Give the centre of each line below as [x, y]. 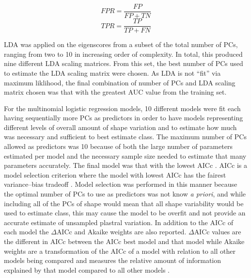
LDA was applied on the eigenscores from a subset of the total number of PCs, [121, 44]
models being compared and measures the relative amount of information [112, 260]
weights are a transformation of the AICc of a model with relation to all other [120, 251]
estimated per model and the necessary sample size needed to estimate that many [125, 155]
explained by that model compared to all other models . [87, 270]
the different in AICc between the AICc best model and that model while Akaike [124, 241]
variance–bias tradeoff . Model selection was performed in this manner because [121, 184]
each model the [26, 232]
